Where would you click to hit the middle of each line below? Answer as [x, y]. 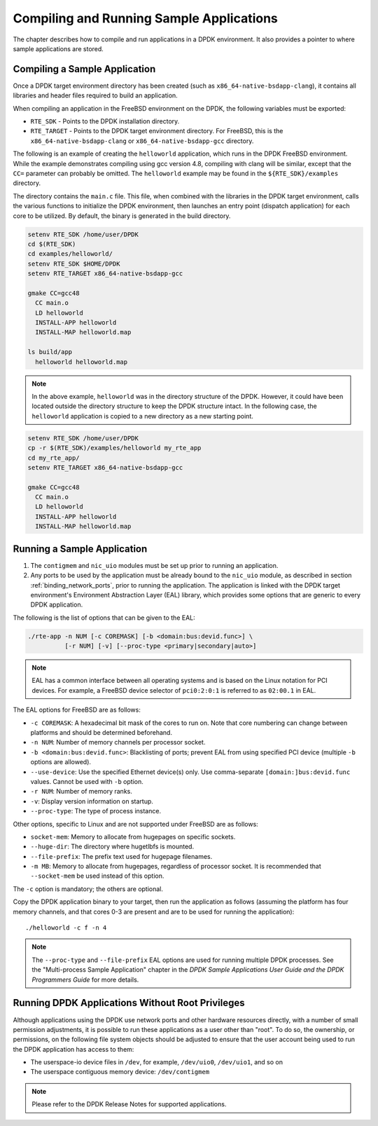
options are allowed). [61, 762]
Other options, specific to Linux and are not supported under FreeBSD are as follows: [135, 824]
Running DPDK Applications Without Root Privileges [129, 1003]
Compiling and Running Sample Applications [145, 18]
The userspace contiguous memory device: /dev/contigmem [120, 1072]
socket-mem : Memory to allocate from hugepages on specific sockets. [133, 836]
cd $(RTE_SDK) [52, 244]
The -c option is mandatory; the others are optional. [88, 889]
